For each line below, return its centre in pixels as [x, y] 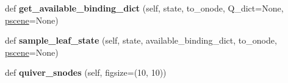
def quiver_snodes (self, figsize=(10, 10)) [86, 72]
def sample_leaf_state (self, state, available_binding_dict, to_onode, [141, 40]
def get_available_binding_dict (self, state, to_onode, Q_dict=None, [144, 8]
